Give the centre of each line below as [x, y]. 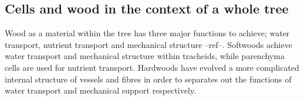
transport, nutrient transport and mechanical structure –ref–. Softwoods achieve [148, 44]
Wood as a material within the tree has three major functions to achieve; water [147, 33]
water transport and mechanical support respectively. [100, 90]
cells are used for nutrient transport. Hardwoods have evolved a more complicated [152, 67]
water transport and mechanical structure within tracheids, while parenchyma [145, 56]
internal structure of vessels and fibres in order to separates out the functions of [148, 79]
